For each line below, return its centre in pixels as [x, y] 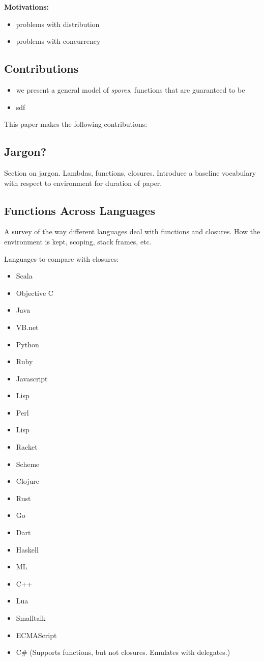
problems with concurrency [58, 41]
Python [27, 344]
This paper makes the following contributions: [76, 124]
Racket [27, 447]
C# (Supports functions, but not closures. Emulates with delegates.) [123, 652]
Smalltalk [31, 618]
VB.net [27, 327]
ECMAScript [36, 635]
